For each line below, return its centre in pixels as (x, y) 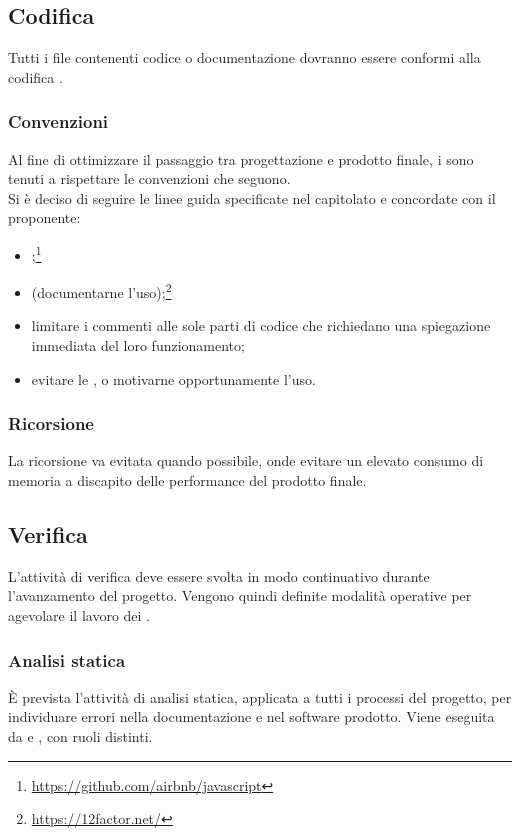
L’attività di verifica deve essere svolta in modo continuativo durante (219, 575)
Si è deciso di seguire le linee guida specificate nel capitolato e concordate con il (252, 197)
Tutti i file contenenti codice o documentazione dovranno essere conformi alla (244, 57)
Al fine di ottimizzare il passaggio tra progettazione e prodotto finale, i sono (241, 158)
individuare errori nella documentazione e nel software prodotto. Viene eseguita (251, 716)
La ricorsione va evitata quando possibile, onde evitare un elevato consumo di (246, 460)
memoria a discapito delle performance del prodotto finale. (187, 480)
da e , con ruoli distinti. (80, 736)
